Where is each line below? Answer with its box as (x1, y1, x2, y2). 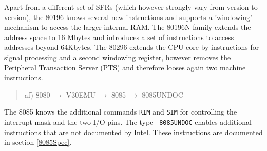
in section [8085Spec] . (4, 137, 72, 147)
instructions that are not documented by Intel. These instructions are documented (4, 126, 263, 137)
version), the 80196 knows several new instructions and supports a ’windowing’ (4, 11, 252, 22)
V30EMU (66, 89, 96, 100)
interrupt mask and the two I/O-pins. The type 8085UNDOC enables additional (4, 117, 252, 127)
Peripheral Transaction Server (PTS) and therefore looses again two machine (4, 62, 246, 72)
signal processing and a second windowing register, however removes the (4, 51, 231, 62)
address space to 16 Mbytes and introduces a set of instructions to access (4, 31, 234, 42)
